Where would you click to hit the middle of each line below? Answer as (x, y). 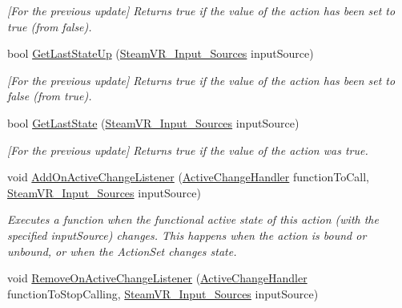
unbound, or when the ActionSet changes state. (122, 251)
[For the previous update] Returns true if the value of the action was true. (188, 150)
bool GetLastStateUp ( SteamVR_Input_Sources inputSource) (161, 53)
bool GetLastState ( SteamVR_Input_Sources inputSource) (153, 122)
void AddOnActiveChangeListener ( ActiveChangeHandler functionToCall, (188, 177)
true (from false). (50, 26)
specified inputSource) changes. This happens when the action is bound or (187, 235)
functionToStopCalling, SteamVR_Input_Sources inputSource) (163, 293)
